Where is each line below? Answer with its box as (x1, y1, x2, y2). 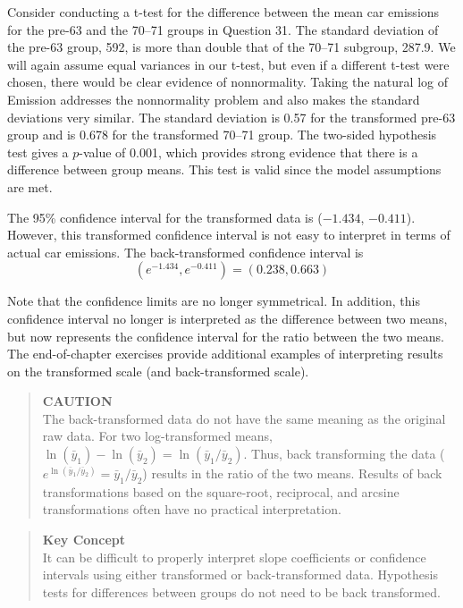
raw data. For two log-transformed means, (42, 426, 273, 445)
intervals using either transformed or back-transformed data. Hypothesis (42, 565, 438, 584)
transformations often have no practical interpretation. (42, 500, 341, 519)
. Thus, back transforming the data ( (243, 444, 445, 463)
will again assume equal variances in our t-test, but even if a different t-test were (7, 55, 450, 73)
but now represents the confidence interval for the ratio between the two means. (7, 326, 444, 345)
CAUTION (42, 392, 113, 410)
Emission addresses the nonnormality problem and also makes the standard (7, 89, 420, 108)
